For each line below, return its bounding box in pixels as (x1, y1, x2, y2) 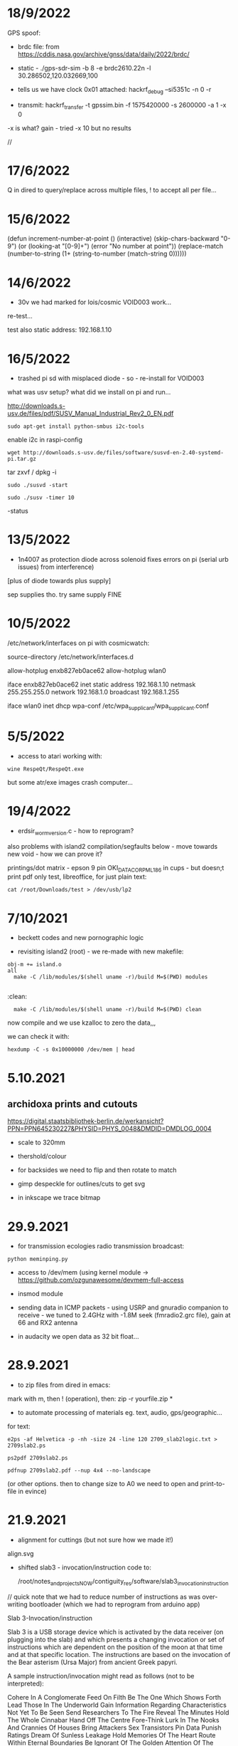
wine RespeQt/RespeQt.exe (7, 765, 84, 773)
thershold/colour (17, 1152, 67, 1161)
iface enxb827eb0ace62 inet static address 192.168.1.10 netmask (7, 680, 196, 689)
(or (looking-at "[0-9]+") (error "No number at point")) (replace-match (18, 242, 224, 251)
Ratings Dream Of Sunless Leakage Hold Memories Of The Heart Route (7, 1730, 216, 1739)
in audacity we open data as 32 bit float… (17, 1332, 139, 1341)
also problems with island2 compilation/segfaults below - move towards (7, 842, 218, 850)
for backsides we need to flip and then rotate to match (17, 1166, 177, 1174)
